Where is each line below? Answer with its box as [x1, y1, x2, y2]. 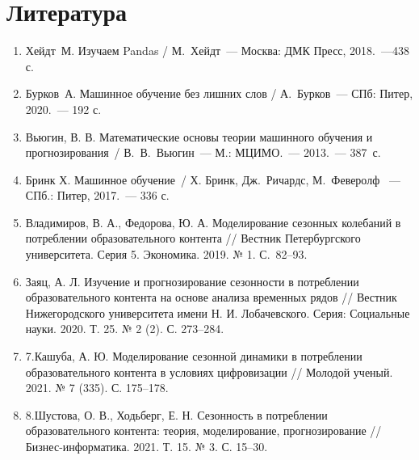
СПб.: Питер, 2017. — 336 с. [25, 187, 170, 204]
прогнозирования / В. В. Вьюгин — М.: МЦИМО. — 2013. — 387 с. [25, 144, 381, 161]
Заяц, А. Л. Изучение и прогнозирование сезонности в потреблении [25, 272, 359, 289]
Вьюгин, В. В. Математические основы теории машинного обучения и [25, 128, 373, 145]
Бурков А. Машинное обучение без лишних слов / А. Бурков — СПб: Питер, [25, 85, 413, 102]
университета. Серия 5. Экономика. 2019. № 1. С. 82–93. [25, 246, 308, 263]
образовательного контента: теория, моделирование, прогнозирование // [25, 422, 382, 439]
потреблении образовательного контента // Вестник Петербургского [25, 230, 361, 247]
